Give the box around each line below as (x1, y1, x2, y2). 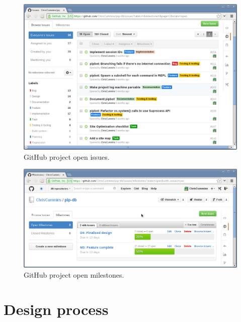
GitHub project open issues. (24, 151, 110, 162)
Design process (4, 299, 109, 319)
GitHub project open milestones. (24, 269, 124, 280)
